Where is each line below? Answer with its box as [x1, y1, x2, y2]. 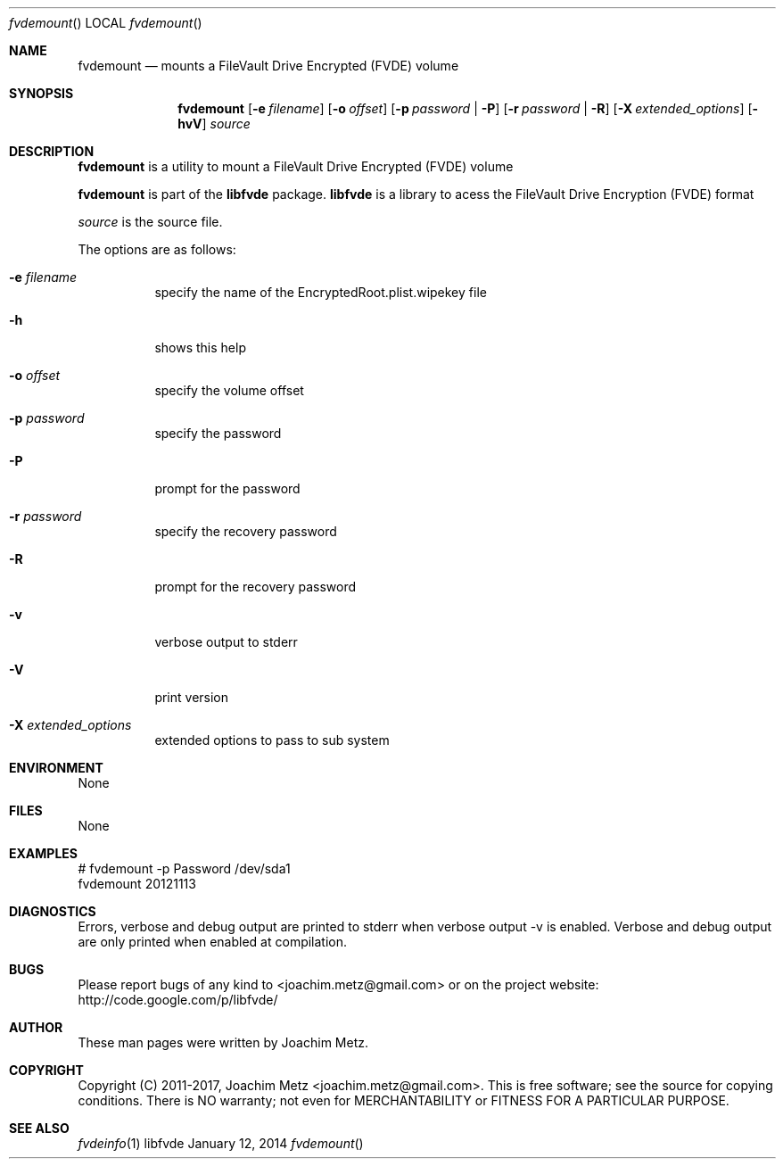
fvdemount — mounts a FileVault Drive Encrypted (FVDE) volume [78, 58, 459, 73]
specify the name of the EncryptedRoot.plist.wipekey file [154, 285, 487, 300]
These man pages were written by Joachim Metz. [78, 1035, 368, 1050]
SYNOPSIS [9, 86, 74, 101]
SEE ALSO [9, 1121, 70, 1136]
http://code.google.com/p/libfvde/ [78, 992, 278, 1007]
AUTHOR [9, 1020, 63, 1035]
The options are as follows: [78, 242, 236, 257]
